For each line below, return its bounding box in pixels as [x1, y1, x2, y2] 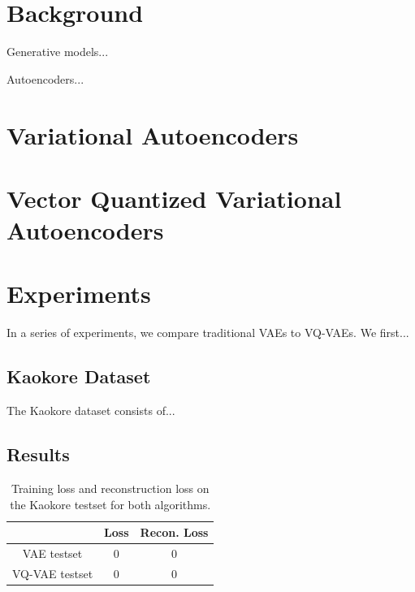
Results [6, 442, 70, 467]
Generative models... [6, 43, 109, 60]
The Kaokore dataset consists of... [6, 402, 175, 419]
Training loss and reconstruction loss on [11, 479, 210, 496]
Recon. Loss [140, 524, 209, 541]
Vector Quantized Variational [6, 181, 342, 214]
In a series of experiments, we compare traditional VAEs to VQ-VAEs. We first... [6, 324, 409, 341]
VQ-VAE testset [12, 564, 93, 581]
